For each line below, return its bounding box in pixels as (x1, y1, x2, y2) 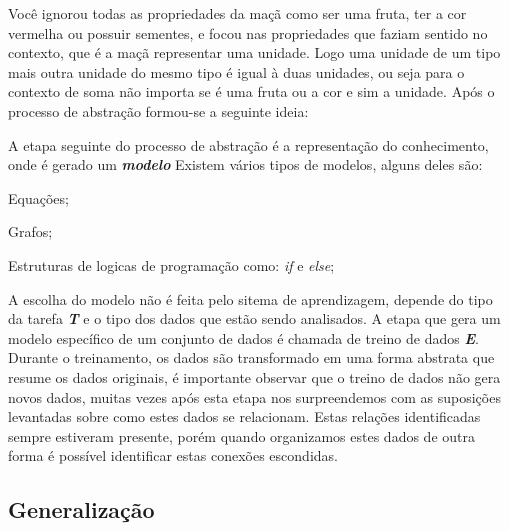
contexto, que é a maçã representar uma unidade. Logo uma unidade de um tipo (8, 42, 501, 63)
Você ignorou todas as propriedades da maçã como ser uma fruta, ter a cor (8, 3, 467, 23)
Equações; (8, 187, 69, 208)
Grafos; (8, 221, 53, 242)
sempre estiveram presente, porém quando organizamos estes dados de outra (8, 425, 475, 446)
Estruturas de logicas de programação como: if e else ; (8, 254, 335, 275)
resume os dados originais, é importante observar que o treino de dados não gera (8, 366, 501, 387)
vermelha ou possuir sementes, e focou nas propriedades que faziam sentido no (8, 22, 488, 43)
